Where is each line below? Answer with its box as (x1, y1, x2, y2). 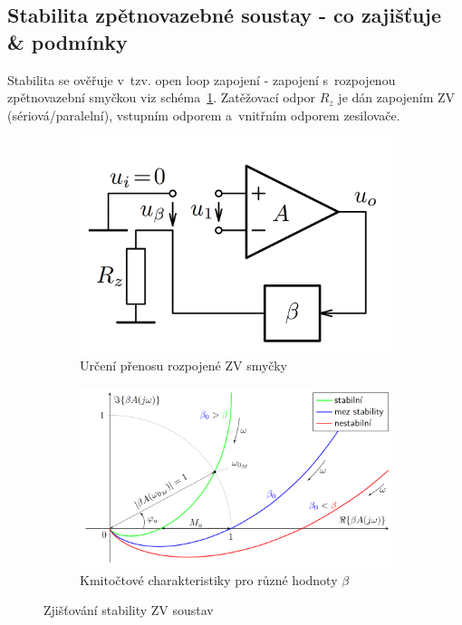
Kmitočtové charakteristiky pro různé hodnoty (80, 570, 338, 589)
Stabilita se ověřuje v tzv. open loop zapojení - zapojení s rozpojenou (7, 70, 396, 89)
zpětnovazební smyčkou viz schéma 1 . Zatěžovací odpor (7, 88, 316, 107)
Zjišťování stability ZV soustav (43, 601, 214, 620)
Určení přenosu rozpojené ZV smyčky (80, 356, 287, 375)
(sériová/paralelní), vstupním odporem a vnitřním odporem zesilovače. (7, 105, 400, 124)
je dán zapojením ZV (338, 88, 456, 107)
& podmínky (7, 27, 128, 55)
